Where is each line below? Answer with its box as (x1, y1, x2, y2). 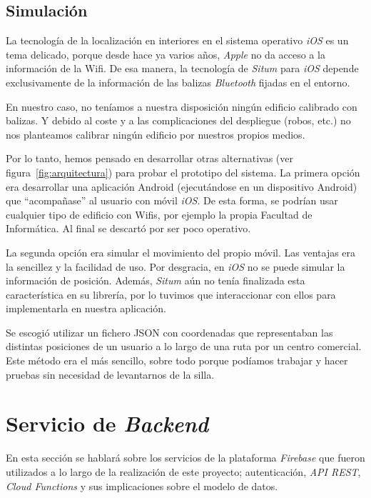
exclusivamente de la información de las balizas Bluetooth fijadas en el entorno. (6, 74, 350, 89)
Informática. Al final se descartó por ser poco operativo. (6, 221, 251, 236)
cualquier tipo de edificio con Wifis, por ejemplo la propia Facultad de (6, 206, 312, 221)
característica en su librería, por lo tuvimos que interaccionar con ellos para (6, 287, 336, 302)
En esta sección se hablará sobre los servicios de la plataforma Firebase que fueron (6, 450, 365, 465)
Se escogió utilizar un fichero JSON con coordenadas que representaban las (6, 324, 333, 339)
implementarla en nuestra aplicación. (6, 301, 166, 316)
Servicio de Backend (6, 409, 209, 439)
